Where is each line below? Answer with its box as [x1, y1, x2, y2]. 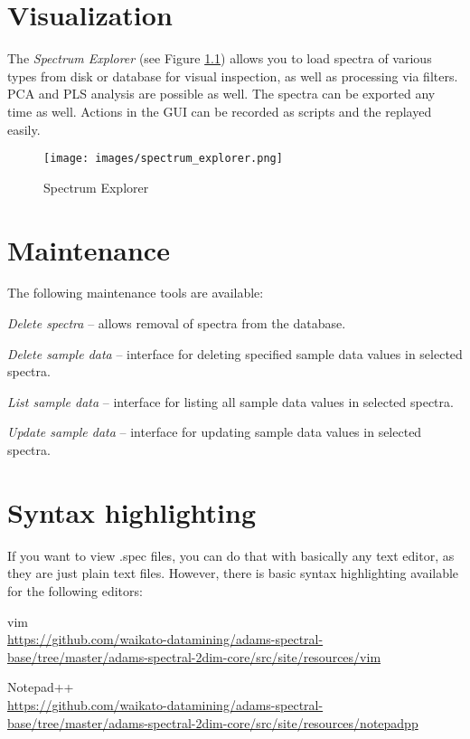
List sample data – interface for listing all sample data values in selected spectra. [7, 392, 454, 411]
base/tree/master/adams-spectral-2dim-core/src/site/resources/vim [7, 647, 381, 666]
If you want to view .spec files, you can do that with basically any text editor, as [7, 545, 455, 564]
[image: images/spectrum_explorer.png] [43, 152, 283, 166]
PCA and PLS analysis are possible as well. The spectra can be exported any [7, 84, 436, 103]
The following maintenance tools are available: [7, 283, 264, 302]
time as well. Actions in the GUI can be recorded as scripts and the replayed [7, 101, 432, 120]
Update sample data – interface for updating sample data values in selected [7, 422, 422, 441]
